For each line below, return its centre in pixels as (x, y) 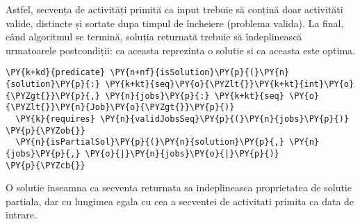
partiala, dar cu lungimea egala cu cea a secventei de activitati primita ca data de (180, 201)
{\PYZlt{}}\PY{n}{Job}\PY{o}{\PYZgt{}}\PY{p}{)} (120, 107)
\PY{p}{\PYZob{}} (46, 130)
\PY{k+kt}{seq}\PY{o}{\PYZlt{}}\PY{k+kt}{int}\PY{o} (230, 85)
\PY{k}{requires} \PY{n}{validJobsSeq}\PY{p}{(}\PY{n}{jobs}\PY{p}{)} (182, 119)
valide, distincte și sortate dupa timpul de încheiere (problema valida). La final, (175, 23)
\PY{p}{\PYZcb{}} (46, 165)
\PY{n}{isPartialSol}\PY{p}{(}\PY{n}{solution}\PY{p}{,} (150, 142)
